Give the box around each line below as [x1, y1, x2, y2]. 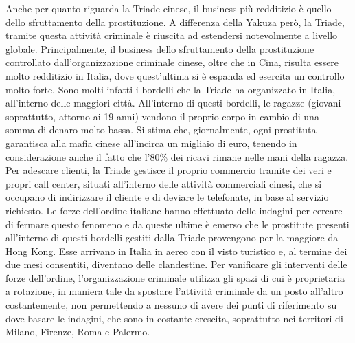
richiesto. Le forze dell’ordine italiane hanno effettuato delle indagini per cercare [5, 203, 343, 217]
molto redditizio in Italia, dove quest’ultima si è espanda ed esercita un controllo [5, 68, 345, 82]
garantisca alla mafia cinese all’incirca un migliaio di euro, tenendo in [5, 135, 297, 150]
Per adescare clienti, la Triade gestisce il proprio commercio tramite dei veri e [5, 163, 332, 177]
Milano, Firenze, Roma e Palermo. [5, 324, 150, 339]
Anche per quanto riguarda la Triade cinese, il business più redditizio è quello [5, 1, 332, 15]
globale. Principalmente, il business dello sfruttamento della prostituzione [5, 41, 314, 56]
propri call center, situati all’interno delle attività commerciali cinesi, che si [5, 176, 322, 190]
